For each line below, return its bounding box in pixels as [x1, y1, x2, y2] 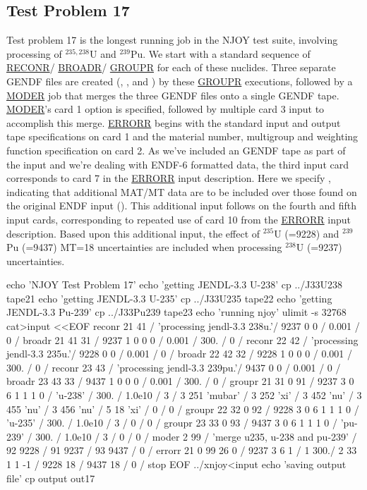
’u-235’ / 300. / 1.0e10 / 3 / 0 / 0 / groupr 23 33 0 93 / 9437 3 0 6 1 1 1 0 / [6, 415, 337, 430]
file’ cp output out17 [6, 470, 95, 485]
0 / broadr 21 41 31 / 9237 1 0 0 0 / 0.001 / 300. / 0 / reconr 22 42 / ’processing [6, 332, 359, 347]
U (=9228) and [274, 226, 339, 240]
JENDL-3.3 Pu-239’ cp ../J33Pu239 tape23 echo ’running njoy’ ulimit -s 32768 [6, 305, 347, 319]
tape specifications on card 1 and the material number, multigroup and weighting [6, 129, 359, 144]
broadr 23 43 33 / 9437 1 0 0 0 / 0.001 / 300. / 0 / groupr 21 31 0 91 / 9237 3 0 [6, 374, 354, 388]
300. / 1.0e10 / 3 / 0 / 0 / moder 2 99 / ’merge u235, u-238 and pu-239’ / [35, 429, 357, 443]
